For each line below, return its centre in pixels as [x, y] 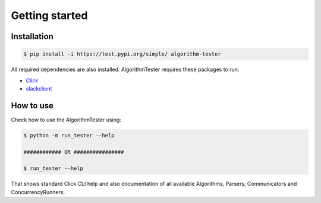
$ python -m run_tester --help [69, 135]
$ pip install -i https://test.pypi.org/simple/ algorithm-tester [122, 54]
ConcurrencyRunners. [38, 192]
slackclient [39, 88]
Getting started [49, 15]
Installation [32, 36]
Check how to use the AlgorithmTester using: [66, 120]
